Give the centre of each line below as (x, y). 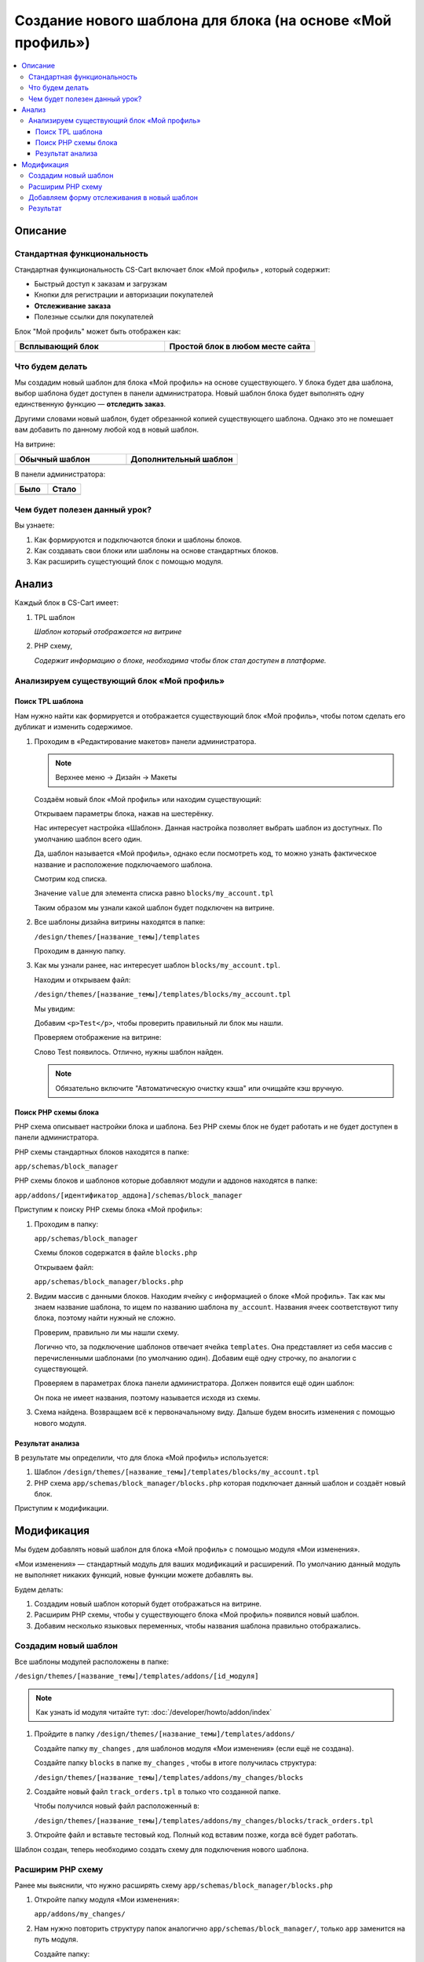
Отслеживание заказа (73, 305)
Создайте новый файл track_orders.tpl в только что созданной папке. (157, 1791)
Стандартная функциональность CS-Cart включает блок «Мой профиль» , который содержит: (172, 269)
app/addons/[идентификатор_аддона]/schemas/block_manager (128, 1195)
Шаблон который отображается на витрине (108, 632)
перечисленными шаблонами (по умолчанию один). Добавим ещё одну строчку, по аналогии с (195, 1358)
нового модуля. (60, 1423)
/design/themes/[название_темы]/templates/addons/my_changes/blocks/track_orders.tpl (204, 1820)
